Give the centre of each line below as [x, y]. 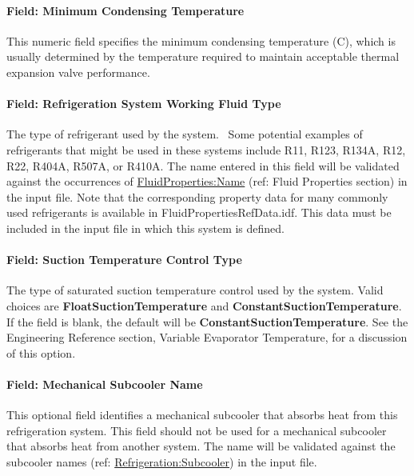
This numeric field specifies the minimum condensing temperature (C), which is [201, 40]
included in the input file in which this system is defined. [145, 228]
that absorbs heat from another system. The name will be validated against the [201, 446]
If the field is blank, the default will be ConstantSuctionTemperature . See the [207, 321]
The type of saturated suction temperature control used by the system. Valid [195, 290]
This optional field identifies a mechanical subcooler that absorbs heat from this [202, 415]
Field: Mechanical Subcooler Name [105, 384]
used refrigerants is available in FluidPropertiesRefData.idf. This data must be [199, 212]
